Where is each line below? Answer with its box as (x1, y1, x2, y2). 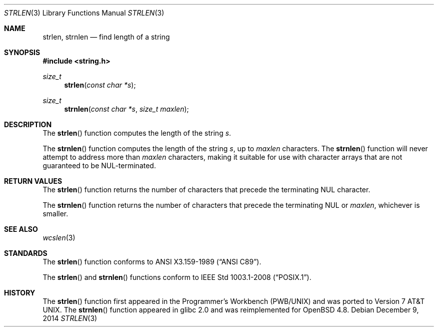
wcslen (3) (42, 233, 75, 242)
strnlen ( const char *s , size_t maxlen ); (64, 105, 189, 113)
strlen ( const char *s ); (64, 81, 136, 89)
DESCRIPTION (4, 120, 52, 129)
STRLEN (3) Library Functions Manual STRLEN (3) (4, 9, 164, 17)
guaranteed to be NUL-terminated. (42, 161, 156, 170)
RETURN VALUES (4, 177, 62, 185)
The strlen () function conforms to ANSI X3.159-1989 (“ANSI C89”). (42, 257, 261, 266)
